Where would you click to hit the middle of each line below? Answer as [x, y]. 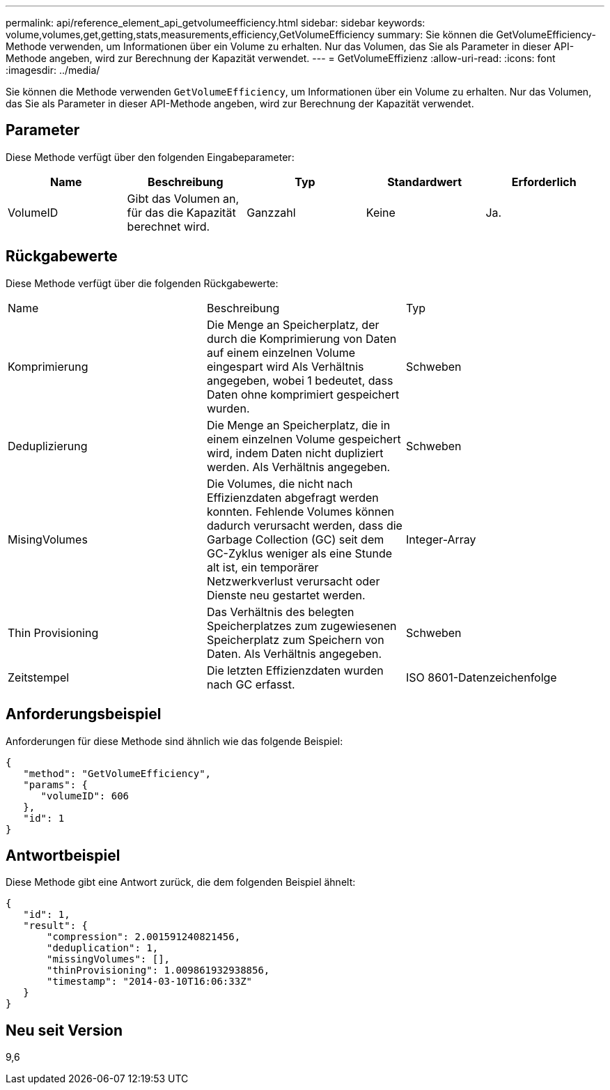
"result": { [56, 926]
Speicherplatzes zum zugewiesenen [302, 625]
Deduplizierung [48, 446]
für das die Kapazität [181, 212]
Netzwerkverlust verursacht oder [293, 581]
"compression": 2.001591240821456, [144, 937]
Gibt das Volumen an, [183, 198]
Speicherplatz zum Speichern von [295, 639]
